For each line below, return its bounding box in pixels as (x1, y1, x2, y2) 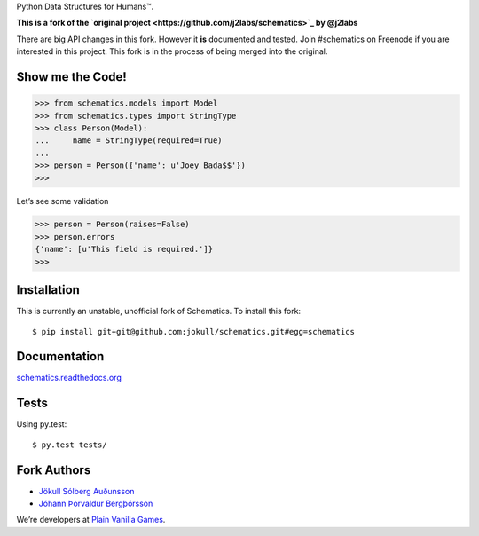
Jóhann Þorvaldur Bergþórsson (38, 498, 153, 509)
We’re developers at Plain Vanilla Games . (16, 515, 166, 525)
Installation (16, 282, 80, 297)
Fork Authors (16, 462, 91, 477)
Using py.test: (16, 419, 67, 430)
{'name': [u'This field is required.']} (35, 244, 213, 255)
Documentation (16, 349, 105, 364)
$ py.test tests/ (32, 439, 107, 450)
